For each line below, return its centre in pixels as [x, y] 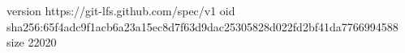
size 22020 [32, 42]
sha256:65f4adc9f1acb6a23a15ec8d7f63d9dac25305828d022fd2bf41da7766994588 [202, 26]
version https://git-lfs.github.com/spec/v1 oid [121, 10]
